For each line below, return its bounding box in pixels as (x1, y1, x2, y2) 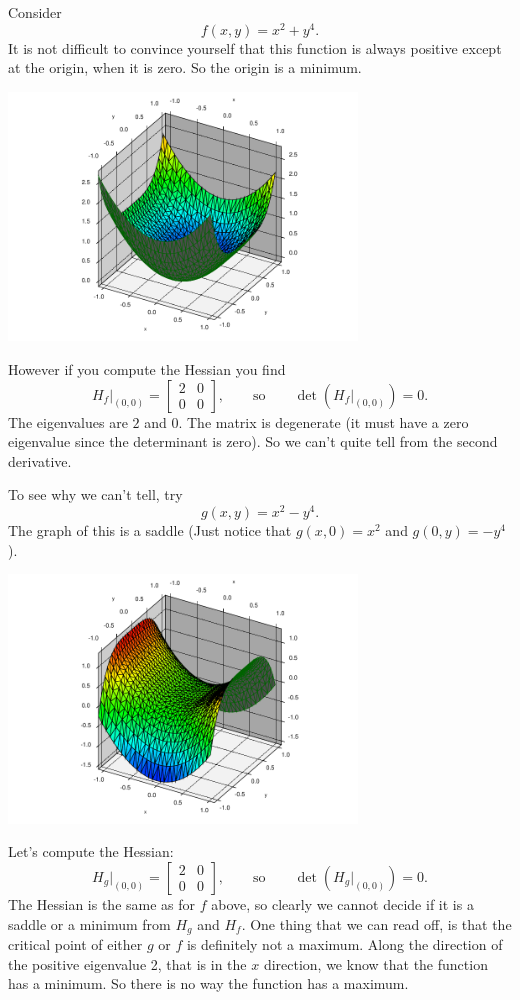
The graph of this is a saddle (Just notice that (8, 520, 292, 541)
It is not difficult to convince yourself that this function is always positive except (8, 37, 502, 58)
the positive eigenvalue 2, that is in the (8, 953, 247, 974)
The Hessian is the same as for (8, 893, 196, 914)
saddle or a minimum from (8, 913, 171, 934)
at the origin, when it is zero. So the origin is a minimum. (8, 57, 362, 78)
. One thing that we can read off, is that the (241, 913, 512, 934)
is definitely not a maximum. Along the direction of (186, 934, 503, 955)
